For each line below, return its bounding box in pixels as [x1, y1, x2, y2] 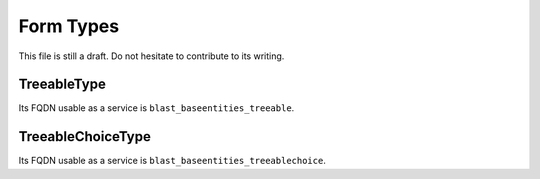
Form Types [18, 15, 120, 37]
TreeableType [18, 76, 107, 93]
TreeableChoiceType [18, 128, 152, 145]
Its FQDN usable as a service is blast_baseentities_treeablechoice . [18, 155, 327, 167]
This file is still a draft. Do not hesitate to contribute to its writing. [18, 50, 285, 62]
